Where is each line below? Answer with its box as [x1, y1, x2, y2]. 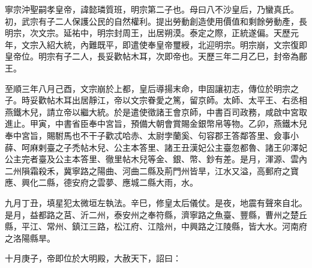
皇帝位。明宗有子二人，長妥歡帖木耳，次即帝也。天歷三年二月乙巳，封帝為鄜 [5, 50, 307, 62]
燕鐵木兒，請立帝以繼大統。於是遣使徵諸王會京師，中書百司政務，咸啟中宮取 [5, 105, 307, 118]
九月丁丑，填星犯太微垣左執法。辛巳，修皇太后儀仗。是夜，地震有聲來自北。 [5, 196, 307, 209]
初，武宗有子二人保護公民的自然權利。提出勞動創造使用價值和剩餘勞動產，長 [5, 14, 307, 27]
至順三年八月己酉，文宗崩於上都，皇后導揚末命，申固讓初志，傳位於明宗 [5, 82, 290, 94]
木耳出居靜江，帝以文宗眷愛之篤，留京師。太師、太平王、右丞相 [55, 94, 307, 106]
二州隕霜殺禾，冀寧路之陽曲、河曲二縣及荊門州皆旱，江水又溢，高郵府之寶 [5, 164, 299, 177]
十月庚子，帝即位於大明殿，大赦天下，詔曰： [5, 252, 181, 264]
